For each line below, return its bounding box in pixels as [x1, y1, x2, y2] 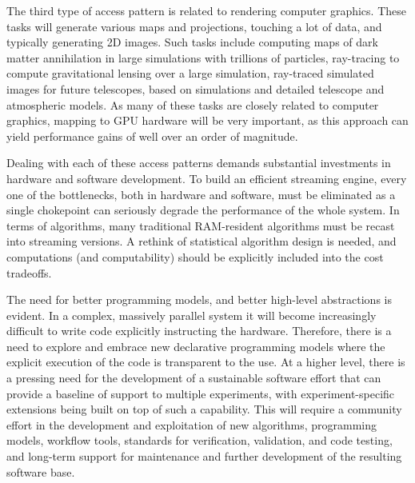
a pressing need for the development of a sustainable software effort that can [6, 369, 381, 386]
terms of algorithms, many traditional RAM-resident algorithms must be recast [6, 217, 395, 234]
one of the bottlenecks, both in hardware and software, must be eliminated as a [6, 186, 396, 202]
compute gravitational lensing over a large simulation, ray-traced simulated [6, 65, 374, 82]
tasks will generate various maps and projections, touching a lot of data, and [6, 18, 382, 34]
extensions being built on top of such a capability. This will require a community [6, 401, 402, 417]
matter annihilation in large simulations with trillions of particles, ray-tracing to [6, 49, 400, 66]
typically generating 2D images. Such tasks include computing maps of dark [6, 34, 378, 50]
